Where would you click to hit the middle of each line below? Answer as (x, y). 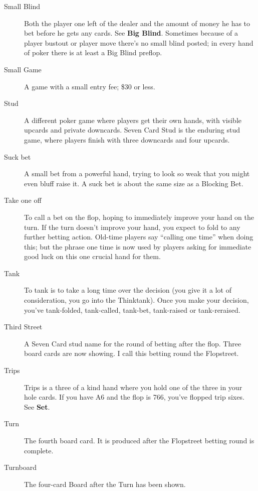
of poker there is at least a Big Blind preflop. (93, 52)
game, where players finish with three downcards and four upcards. (127, 139)
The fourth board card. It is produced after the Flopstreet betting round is (139, 440)
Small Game (23, 69)
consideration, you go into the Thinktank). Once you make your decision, (137, 300)
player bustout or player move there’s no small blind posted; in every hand (139, 42)
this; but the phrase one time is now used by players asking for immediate (138, 246)
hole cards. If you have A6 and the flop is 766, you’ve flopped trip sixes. (134, 397)
